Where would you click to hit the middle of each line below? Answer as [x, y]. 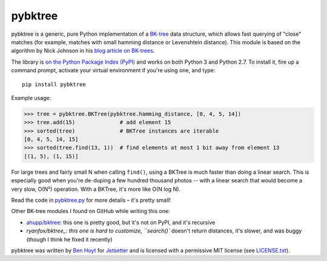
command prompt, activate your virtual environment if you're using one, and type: [113, 70]
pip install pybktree [54, 84]
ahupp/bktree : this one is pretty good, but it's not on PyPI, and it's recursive [121, 222]
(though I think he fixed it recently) [69, 239]
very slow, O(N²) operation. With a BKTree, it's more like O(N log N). [96, 189]
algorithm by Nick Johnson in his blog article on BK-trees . [83, 51]
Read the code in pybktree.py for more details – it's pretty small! [91, 200]
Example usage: [31, 97]
